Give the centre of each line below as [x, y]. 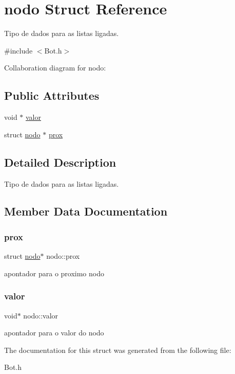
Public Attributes [52, 95]
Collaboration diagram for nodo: [55, 68]
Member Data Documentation [86, 211]
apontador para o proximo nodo [54, 273]
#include [18, 50]
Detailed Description [60, 162]
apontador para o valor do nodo [54, 333]
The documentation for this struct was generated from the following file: [118, 350]
